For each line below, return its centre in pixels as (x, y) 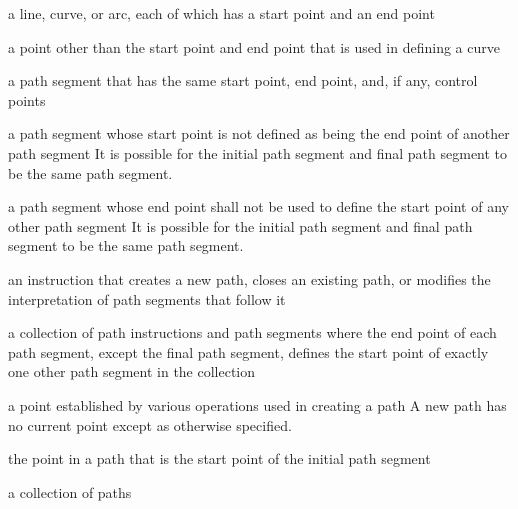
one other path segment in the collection (132, 371)
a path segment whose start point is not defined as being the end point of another (259, 133)
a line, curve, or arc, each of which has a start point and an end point (221, 13)
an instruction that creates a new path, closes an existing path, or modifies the (249, 278)
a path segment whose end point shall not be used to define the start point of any (258, 206)
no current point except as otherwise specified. (150, 424)
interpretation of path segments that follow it (147, 298)
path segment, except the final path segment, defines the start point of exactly (248, 351)
